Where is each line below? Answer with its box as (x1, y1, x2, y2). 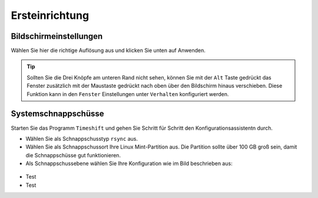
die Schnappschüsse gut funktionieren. (25, 151, 121, 159)
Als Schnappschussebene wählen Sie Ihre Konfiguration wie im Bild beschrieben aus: (25, 160, 233, 167)
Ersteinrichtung (11, 9, 90, 22)
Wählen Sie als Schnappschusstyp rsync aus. (25, 135, 138, 142)
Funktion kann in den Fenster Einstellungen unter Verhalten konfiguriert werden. (26, 90, 229, 97)
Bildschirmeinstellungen (11, 31, 103, 41)
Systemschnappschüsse (11, 109, 104, 119)
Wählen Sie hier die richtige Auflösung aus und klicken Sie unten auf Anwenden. (11, 47, 206, 54)
